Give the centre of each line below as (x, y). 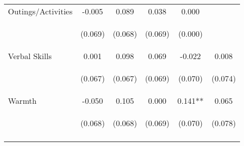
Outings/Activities (40, 11)
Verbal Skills (30, 56)
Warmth (22, 101)
